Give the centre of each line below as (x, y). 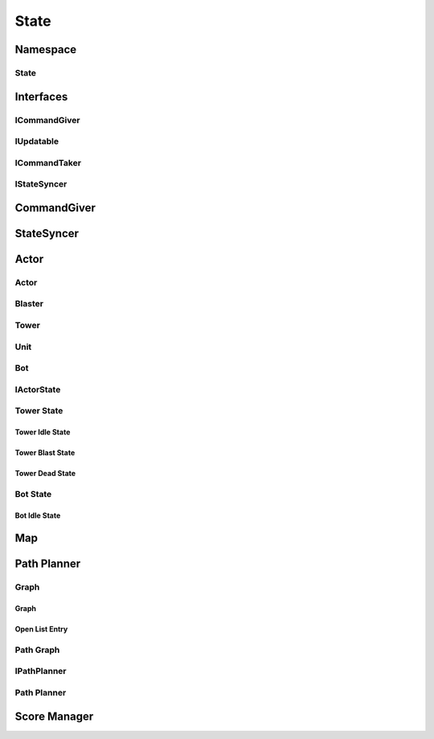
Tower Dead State (45, 473)
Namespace (46, 49)
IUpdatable (37, 142)
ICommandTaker (48, 162)
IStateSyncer (41, 184)
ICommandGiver (47, 120)
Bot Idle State (38, 515)
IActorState (38, 389)
